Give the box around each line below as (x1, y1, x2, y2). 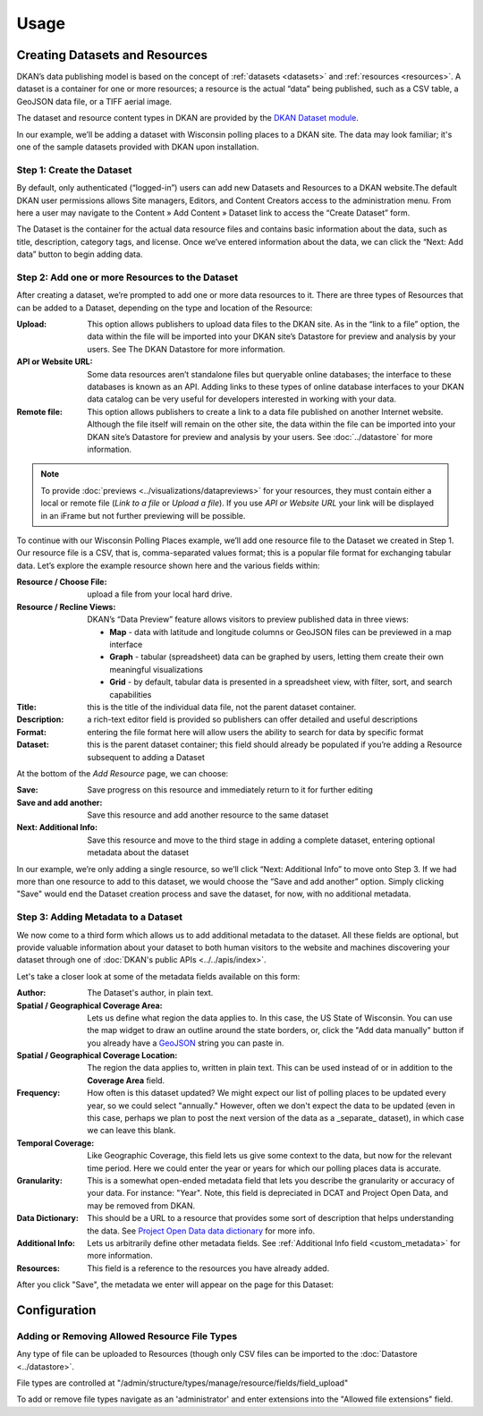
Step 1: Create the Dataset (16, 164, 132, 176)
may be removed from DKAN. (87, 1200, 196, 1211)
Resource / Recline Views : (16, 601, 116, 612)
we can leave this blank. (87, 1125, 176, 1136)
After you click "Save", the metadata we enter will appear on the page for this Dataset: (16, 1279, 335, 1290)
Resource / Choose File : (16, 577, 107, 588)
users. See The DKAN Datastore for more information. (87, 343, 285, 354)
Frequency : (16, 1088, 61, 1098)
